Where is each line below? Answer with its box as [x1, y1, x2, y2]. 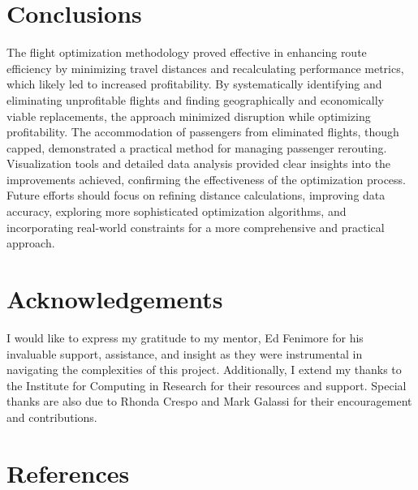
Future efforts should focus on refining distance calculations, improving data [6, 187, 386, 204]
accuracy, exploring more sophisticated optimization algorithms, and [6, 203, 347, 220]
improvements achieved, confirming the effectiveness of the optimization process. [6, 170, 406, 187]
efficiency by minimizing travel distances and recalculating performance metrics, [6, 59, 404, 76]
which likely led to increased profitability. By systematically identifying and [6, 75, 382, 92]
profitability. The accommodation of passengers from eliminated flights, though [6, 123, 399, 140]
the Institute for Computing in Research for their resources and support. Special [6, 376, 407, 393]
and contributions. [6, 408, 97, 425]
